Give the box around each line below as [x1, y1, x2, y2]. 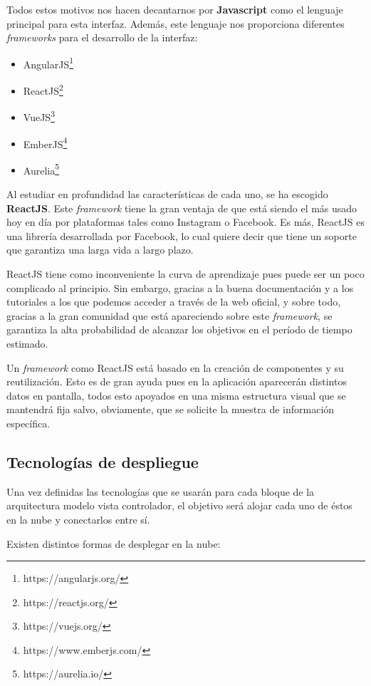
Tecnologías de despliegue [6, 450, 199, 472]
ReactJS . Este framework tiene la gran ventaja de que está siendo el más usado [6, 200, 357, 215]
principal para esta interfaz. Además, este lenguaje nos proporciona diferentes [6, 16, 345, 31]
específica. [6, 415, 51, 430]
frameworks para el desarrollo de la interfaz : [6, 30, 198, 45]
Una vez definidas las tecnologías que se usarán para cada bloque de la [6, 484, 315, 499]
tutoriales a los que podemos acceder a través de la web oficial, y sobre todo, [6, 294, 341, 309]
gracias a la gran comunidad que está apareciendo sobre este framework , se [6, 308, 333, 323]
